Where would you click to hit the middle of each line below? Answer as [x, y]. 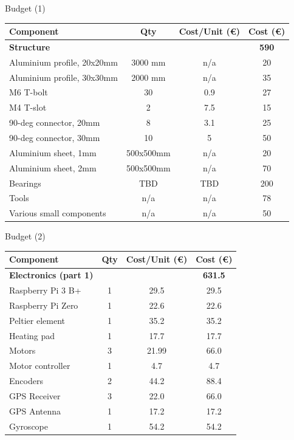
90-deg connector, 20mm [55, 122]
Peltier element [37, 320]
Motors [22, 350]
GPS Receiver [35, 396]
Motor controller [40, 366]
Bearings [25, 183]
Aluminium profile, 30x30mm [63, 77]
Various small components [58, 213]
